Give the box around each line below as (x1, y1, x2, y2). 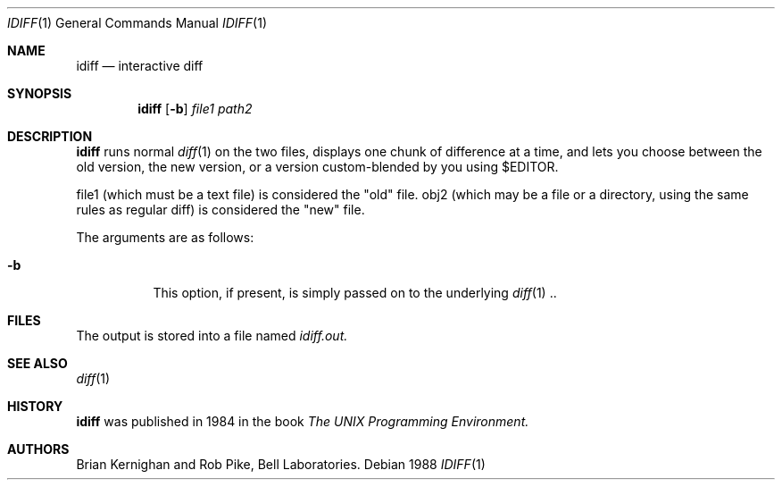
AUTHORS (7, 441, 70, 457)
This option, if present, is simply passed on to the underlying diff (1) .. (153, 285, 557, 300)
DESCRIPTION (7, 129, 93, 144)
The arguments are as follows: (76, 230, 254, 245)
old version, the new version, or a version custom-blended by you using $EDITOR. (76, 159, 559, 174)
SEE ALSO (7, 356, 68, 371)
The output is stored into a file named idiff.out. (76, 328, 348, 343)
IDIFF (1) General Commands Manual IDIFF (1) (7, 15, 268, 30)
